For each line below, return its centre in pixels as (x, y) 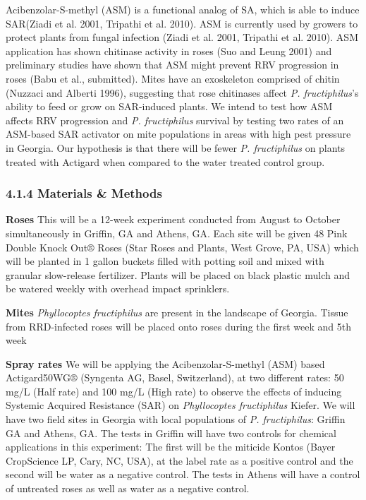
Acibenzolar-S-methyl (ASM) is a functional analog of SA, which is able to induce (183, 9)
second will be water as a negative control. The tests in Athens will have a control (183, 474)
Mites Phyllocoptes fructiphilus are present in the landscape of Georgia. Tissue (177, 312)
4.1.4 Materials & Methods (84, 193)
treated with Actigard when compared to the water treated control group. (165, 161)
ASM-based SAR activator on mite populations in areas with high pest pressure (178, 134)
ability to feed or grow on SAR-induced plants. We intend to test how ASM (169, 106)
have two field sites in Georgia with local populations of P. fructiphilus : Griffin (176, 419)
